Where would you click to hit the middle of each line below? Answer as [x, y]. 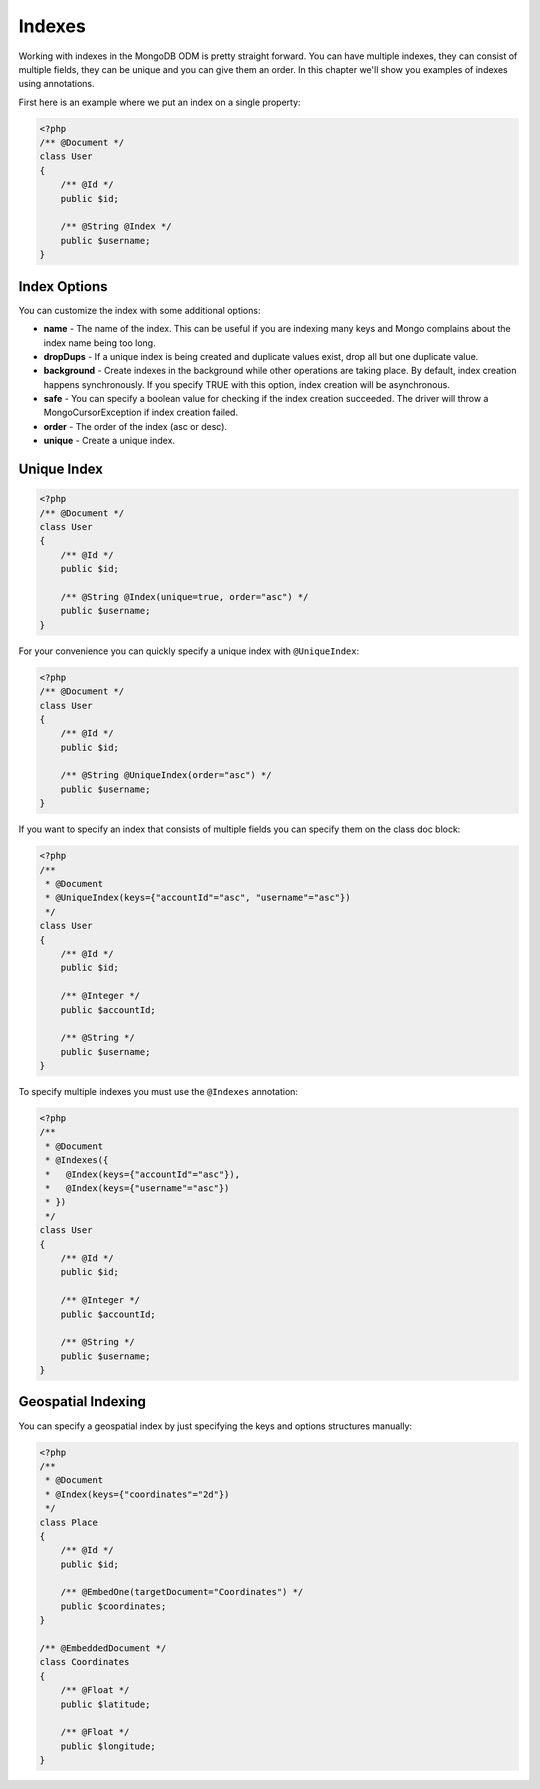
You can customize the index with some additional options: [139, 310]
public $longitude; [108, 1746]
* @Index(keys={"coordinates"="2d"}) [137, 1494]
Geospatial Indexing [82, 1401]
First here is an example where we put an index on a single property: [159, 102]
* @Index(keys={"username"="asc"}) [137, 1188]
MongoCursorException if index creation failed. [141, 412]
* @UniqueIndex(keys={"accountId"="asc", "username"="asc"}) [198, 898]
